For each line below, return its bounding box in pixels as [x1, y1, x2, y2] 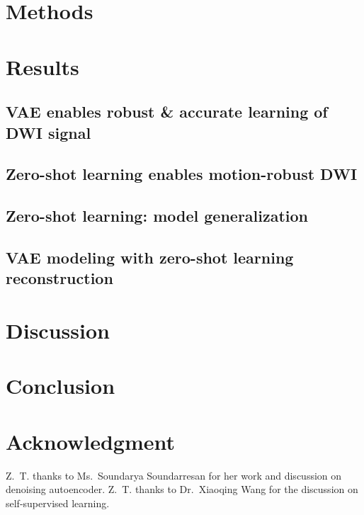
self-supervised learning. [6, 495, 110, 510]
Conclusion [6, 371, 115, 400]
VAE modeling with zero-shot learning [6, 246, 294, 268]
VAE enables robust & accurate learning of [6, 101, 328, 123]
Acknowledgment [6, 426, 175, 455]
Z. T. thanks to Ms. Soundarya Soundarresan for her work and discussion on [6, 468, 342, 482]
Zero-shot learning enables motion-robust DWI [6, 163, 358, 185]
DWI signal [6, 121, 91, 143]
